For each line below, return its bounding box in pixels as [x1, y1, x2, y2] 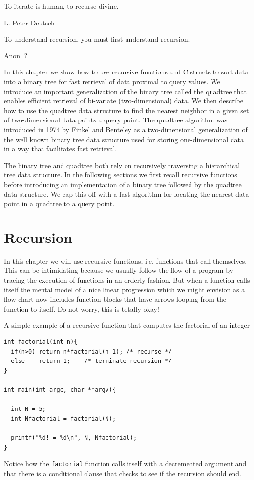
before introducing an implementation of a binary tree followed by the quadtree [4, 179, 242, 189]
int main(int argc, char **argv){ [4, 386, 116, 393]
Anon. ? [4, 50, 28, 60]
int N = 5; [11, 406, 46, 413]
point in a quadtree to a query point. [4, 198, 115, 209]
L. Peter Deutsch [4, 17, 55, 27]
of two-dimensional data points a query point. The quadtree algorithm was [4, 115, 228, 125]
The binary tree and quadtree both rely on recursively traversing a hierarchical [4, 160, 240, 170]
